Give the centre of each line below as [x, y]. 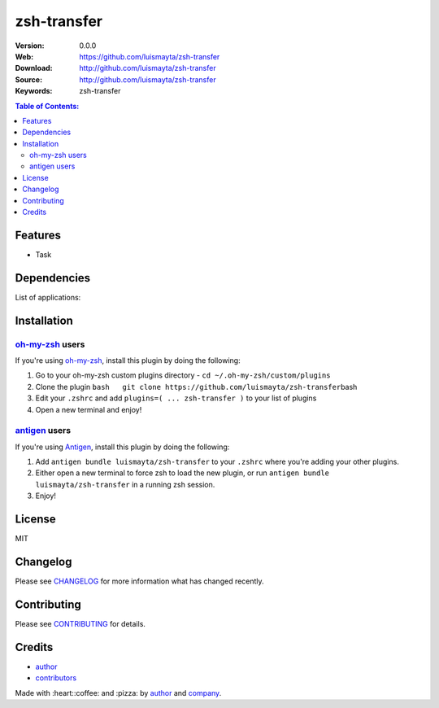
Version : [30, 46]
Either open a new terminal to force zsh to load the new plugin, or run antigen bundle [182, 473]
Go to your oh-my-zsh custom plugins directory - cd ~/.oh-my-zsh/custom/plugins [183, 375]
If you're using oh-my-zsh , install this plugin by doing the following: [128, 360]
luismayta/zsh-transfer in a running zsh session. [125, 484]
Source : [29, 79]
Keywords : [34, 91]
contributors [56, 678]
